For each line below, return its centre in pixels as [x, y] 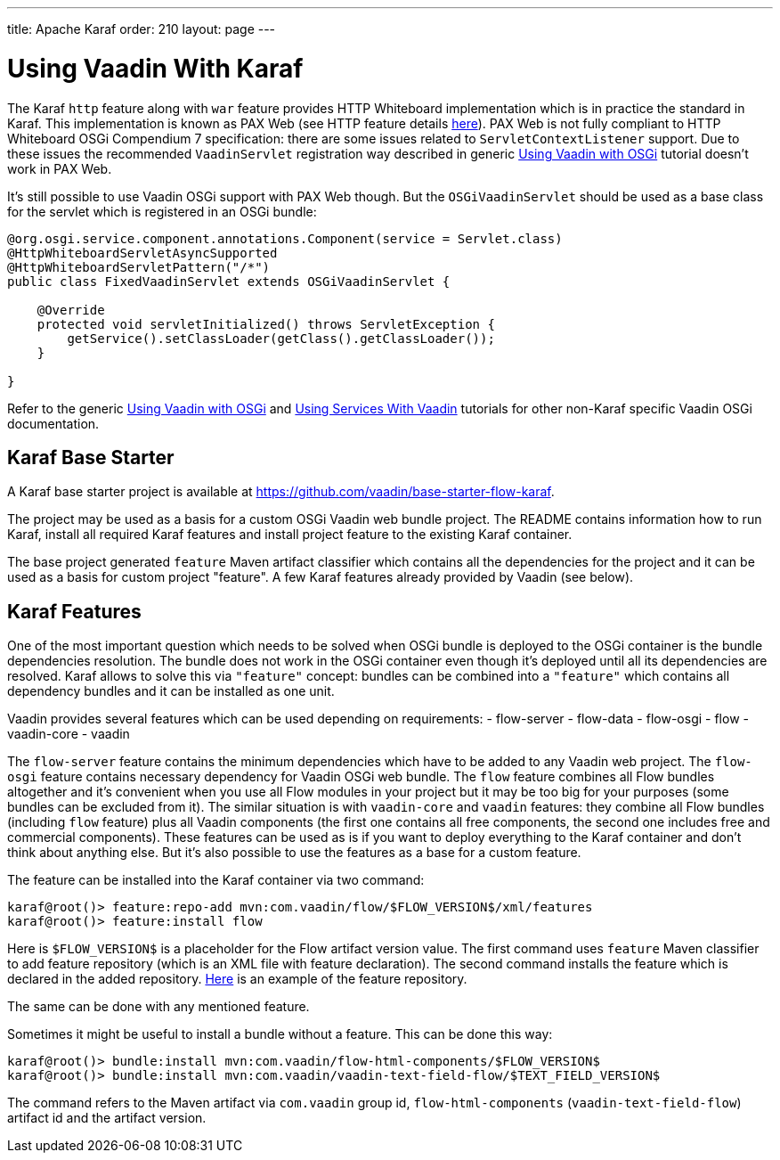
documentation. [53, 423]
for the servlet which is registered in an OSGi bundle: [162, 211]
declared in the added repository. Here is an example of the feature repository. [237, 979]
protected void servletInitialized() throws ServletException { [266, 324]
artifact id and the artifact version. [107, 1118]
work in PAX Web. [60, 168]
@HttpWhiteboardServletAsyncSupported [142, 253]
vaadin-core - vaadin [69, 734]
